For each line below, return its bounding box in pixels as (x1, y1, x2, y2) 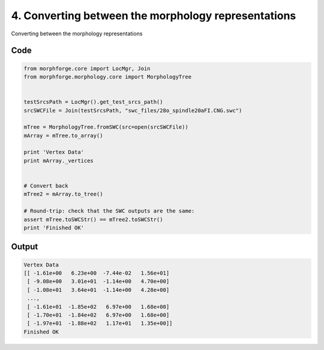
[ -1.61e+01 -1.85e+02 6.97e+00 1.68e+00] (27, 303, 170, 310)
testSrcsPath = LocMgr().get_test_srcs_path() (23, 99, 163, 105)
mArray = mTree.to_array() (23, 132, 103, 139)
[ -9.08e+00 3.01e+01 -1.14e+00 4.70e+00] (27, 278, 170, 285)
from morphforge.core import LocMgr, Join (23, 65, 151, 72)
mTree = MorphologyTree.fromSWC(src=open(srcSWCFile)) (23, 123, 188, 131)
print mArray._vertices (23, 157, 94, 164)
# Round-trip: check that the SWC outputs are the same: (23, 207, 195, 215)
